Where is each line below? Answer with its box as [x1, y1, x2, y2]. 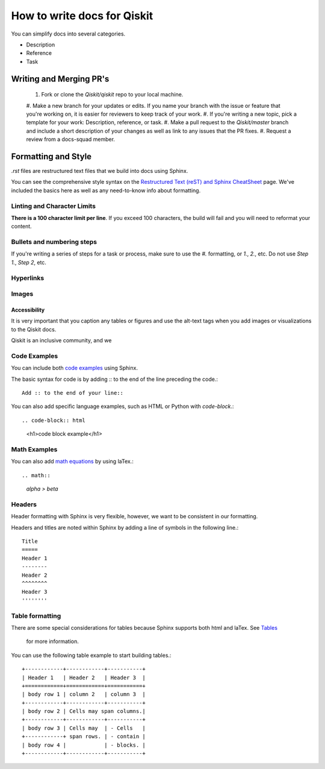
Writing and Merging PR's [11, 74, 110, 84]
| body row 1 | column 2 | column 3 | [22, 691, 146, 698]
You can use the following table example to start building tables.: [11, 651, 172, 659]
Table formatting [11, 612, 61, 620]
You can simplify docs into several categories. [11, 30, 126, 37]
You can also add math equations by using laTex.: [11, 458, 134, 465]
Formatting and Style [11, 151, 92, 162]
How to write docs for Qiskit [11, 9, 153, 22]
